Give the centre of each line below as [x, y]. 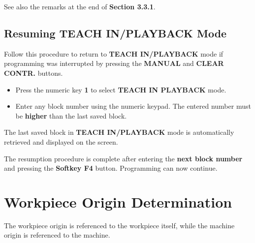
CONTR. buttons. [33, 73]
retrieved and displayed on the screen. [61, 141]
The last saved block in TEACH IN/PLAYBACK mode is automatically [119, 132]
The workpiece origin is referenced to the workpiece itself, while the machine [119, 225]
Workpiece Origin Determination [118, 201]
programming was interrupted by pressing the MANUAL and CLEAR [114, 63]
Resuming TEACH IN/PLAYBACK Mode [115, 33]
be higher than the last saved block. [71, 115]
